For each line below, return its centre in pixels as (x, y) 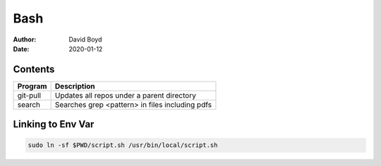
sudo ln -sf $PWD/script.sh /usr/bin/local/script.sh (123, 145)
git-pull (29, 95)
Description (75, 86)
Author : (25, 39)
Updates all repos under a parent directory (126, 95)
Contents (34, 69)
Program (32, 86)
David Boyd (85, 39)
